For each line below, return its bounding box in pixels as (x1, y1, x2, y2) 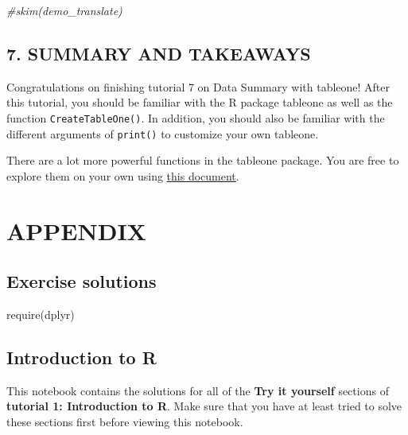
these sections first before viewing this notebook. (6, 414, 243, 430)
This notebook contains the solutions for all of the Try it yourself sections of (6, 382, 389, 398)
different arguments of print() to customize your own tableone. (6, 125, 319, 142)
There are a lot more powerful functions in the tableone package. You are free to (6, 152, 399, 169)
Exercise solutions (6, 269, 157, 293)
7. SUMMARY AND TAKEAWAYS (6, 41, 311, 65)
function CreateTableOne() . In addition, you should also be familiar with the (6, 109, 385, 126)
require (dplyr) (6, 306, 75, 323)
